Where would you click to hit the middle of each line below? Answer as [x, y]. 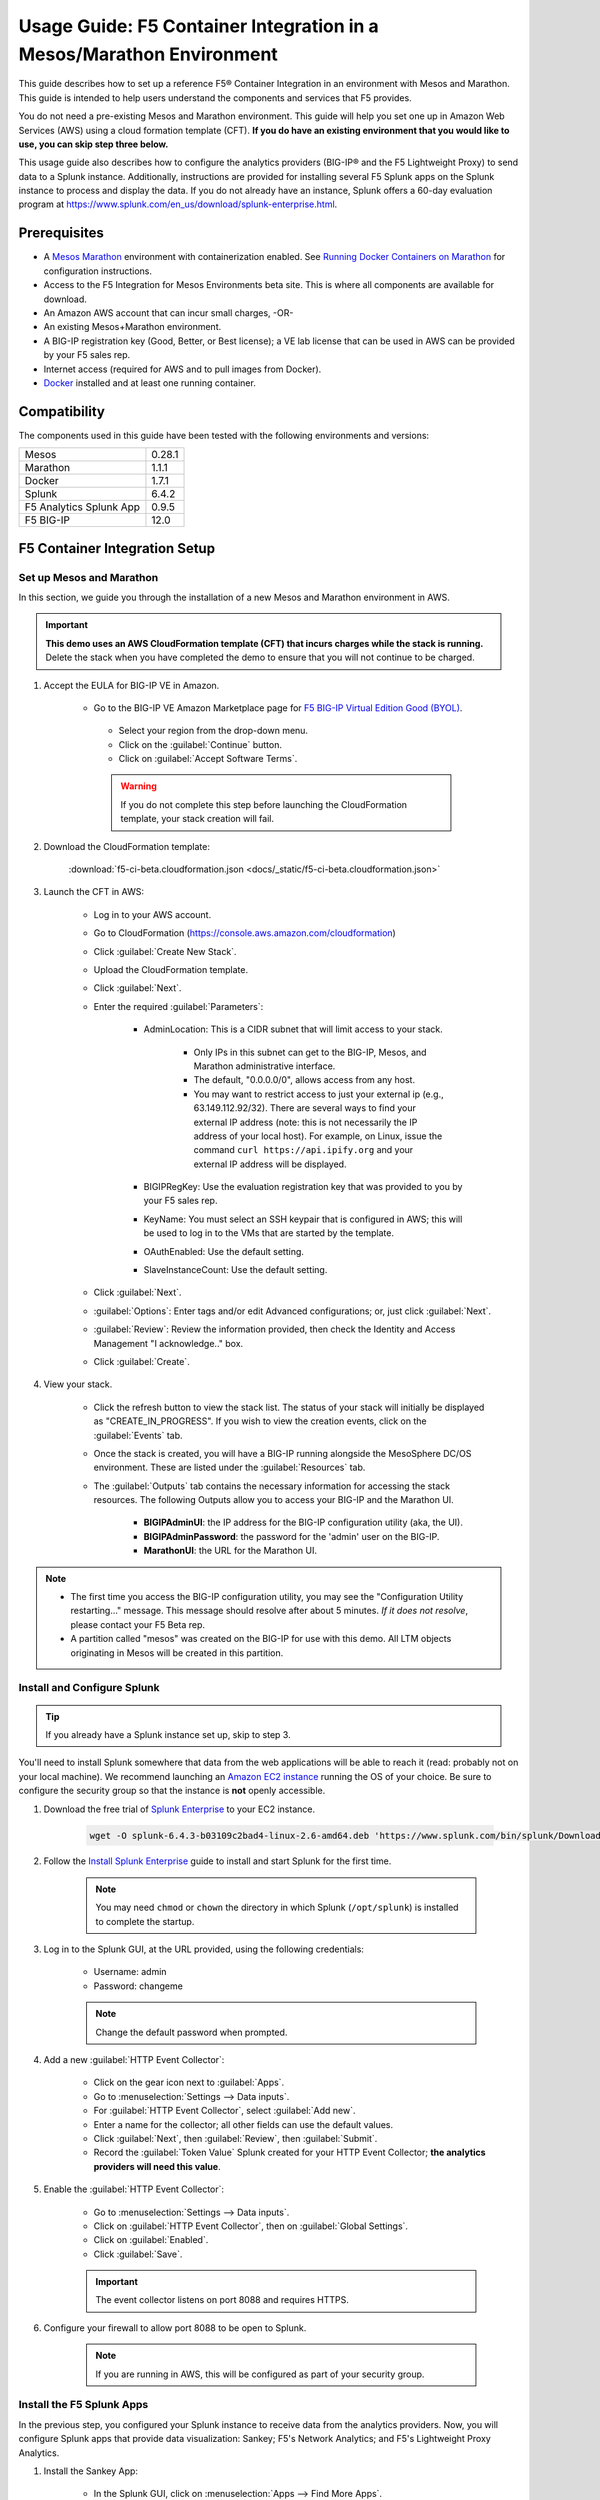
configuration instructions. [98, 271]
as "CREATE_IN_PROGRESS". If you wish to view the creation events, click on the [260, 1421]
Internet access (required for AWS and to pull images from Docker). [182, 369]
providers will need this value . [157, 2166]
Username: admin [130, 1972]
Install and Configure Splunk [89, 1688]
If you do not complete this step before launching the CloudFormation [264, 804]
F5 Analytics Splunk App [82, 507]
